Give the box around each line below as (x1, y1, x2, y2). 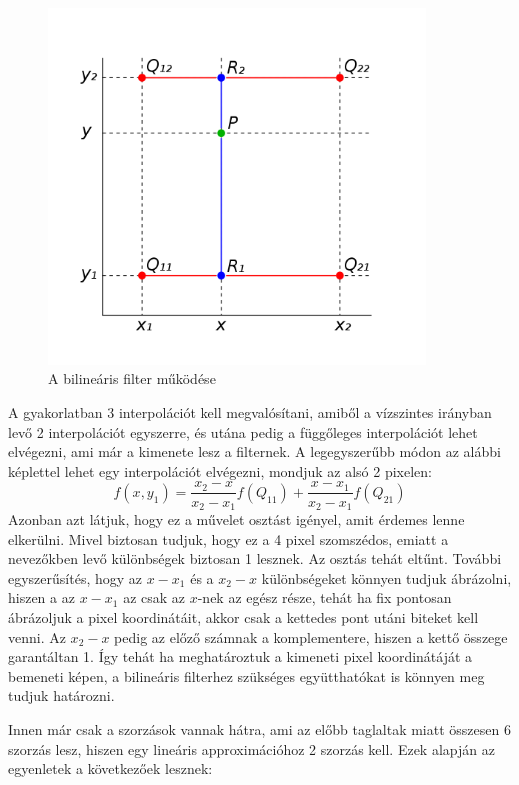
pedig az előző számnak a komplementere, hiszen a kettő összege (114, 626, 508, 647)
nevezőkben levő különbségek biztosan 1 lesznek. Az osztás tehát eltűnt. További (8, 548, 502, 569)
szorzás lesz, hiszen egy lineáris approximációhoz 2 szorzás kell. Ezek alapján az (8, 738, 495, 759)
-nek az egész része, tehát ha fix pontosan (197, 587, 452, 608)
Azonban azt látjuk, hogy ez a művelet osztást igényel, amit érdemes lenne (8, 508, 465, 529)
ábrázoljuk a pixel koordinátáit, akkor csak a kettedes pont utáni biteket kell (8, 606, 479, 627)
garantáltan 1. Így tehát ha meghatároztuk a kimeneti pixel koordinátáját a (8, 646, 473, 667)
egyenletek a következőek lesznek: (8, 758, 213, 779)
